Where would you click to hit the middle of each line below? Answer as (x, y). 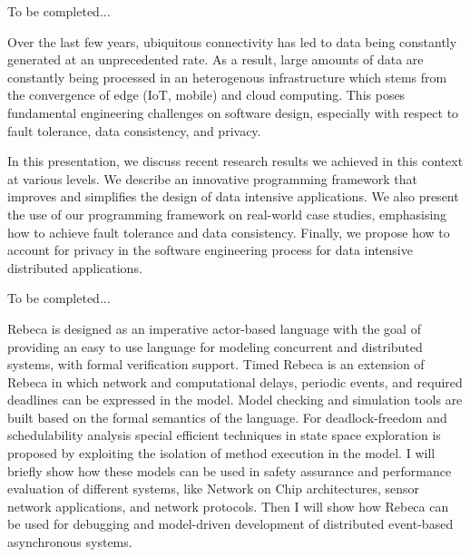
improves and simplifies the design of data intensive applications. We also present (233, 196)
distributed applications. (75, 267)
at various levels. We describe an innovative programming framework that (212, 178)
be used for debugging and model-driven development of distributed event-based (230, 524)
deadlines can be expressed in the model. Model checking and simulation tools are (235, 400)
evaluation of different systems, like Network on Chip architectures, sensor (214, 489)
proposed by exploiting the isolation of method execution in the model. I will (221, 453)
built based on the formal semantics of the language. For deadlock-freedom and (227, 417)
